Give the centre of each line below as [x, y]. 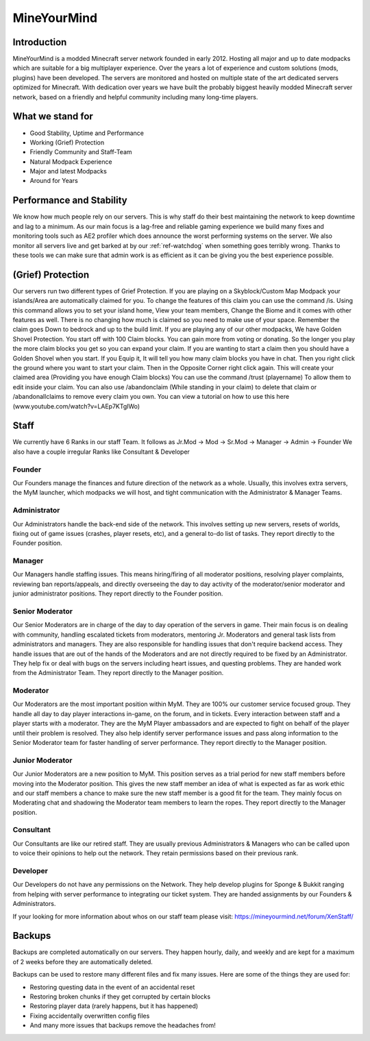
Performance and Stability [70, 200]
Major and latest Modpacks [69, 171]
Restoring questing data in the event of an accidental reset [112, 987]
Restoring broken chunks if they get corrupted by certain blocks [120, 996]
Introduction [40, 42]
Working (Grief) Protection [67, 142]
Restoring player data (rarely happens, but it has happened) [114, 1006]
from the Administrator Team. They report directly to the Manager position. [118, 673]
